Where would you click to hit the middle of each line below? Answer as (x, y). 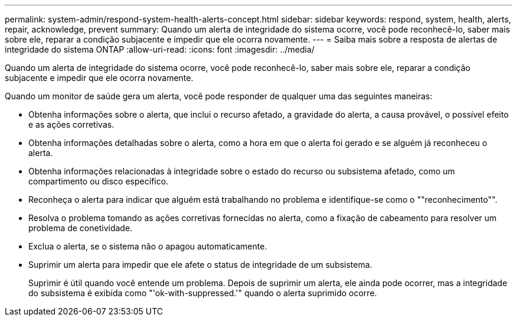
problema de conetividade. (81, 228)
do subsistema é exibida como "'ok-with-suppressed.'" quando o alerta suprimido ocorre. (203, 293)
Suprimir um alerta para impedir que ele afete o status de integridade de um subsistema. (200, 265)
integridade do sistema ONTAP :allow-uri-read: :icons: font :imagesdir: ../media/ (160, 49)
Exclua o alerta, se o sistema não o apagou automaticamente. (148, 246)
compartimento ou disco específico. (99, 181)
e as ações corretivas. (71, 124)
